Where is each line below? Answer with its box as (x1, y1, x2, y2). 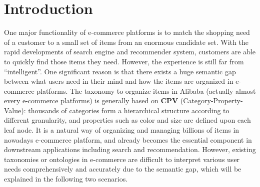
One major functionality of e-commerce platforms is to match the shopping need (4, 27, 250, 37)
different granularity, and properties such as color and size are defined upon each (4, 115, 251, 125)
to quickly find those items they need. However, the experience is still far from (4, 56, 244, 66)
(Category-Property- (180, 95, 243, 106)
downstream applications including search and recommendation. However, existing (4, 144, 256, 155)
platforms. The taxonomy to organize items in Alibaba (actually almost (36, 85, 256, 96)
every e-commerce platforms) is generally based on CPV (4, 95, 178, 106)
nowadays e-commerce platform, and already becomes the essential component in (4, 134, 252, 145)
